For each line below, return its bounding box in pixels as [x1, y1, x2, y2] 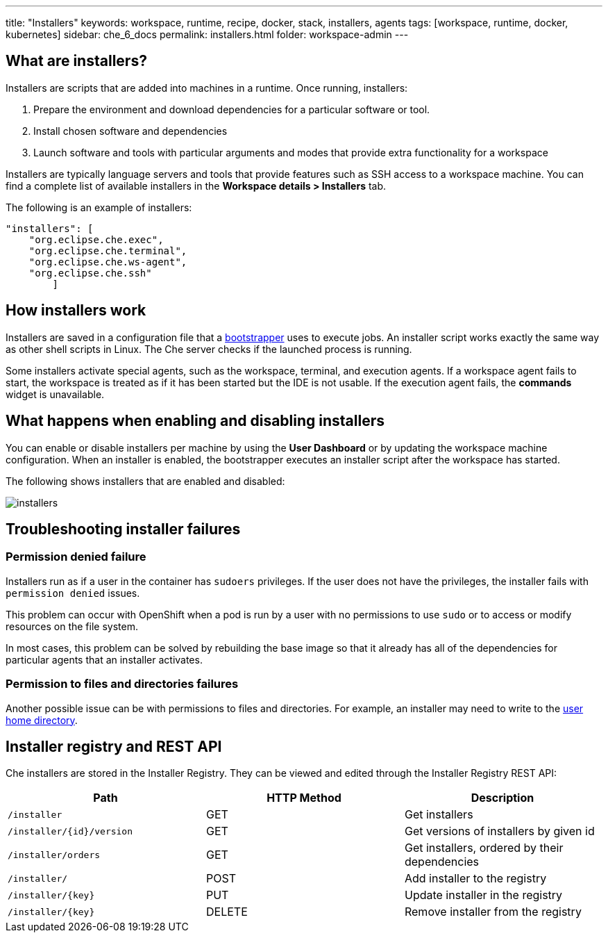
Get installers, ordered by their [404, 841, 564, 855]
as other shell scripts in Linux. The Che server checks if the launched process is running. [6, 343, 412, 355]
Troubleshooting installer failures [6, 520, 241, 538]
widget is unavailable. [6, 388, 105, 400]
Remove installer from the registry [404, 905, 582, 919]
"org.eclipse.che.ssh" [28, 267, 152, 279]
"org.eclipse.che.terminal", [28, 245, 187, 256]
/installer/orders [8, 849, 101, 860]
